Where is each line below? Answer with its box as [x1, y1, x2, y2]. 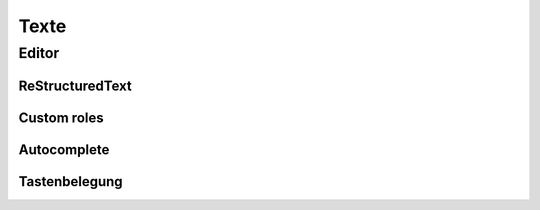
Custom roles [18, 109, 104, 126]
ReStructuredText [18, 77, 132, 94]
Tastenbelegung [18, 173, 124, 190]
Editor [18, 44, 60, 62]
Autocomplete [18, 141, 110, 158]
